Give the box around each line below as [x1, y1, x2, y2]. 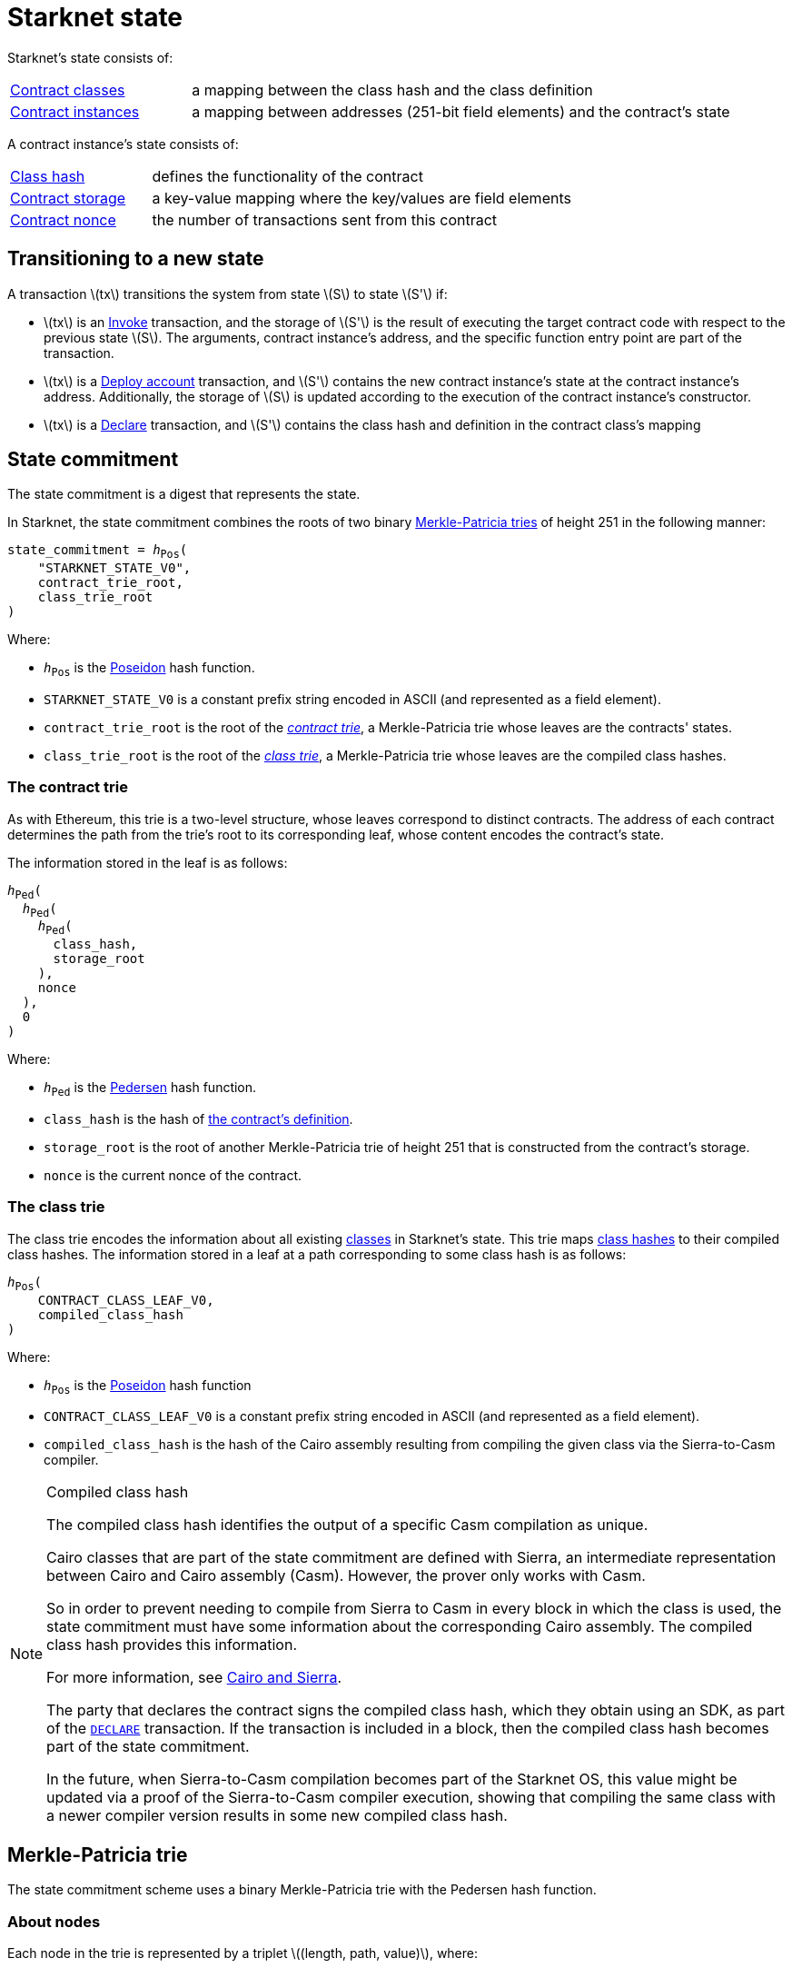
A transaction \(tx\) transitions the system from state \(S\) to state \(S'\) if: [7, 285, 448, 302]
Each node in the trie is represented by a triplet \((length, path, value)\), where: [7, 1944, 479, 1961]
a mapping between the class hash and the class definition [192, 80, 593, 99]
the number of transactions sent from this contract [152, 210, 498, 229]
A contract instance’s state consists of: [7, 135, 239, 152]
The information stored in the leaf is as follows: [7, 854, 288, 870]
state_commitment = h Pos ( [7, 542, 188, 562]
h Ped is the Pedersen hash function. [44, 1079, 257, 1098]
